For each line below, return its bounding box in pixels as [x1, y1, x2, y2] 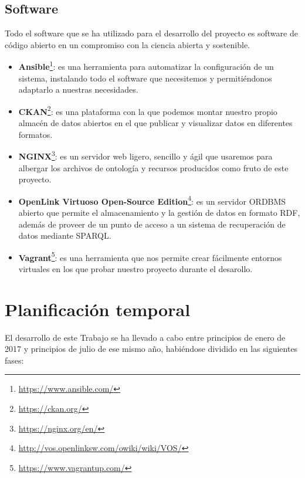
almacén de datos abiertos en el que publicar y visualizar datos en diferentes [18, 117, 293, 129]
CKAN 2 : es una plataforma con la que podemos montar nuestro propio [18, 103, 277, 117]
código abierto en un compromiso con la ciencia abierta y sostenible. [5, 38, 250, 50]
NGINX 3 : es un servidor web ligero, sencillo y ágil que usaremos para [18, 148, 273, 162]
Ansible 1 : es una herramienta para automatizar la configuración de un [18, 59, 274, 73]
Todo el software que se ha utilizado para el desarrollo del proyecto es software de [5, 27, 298, 39]
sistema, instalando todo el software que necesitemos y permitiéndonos [18, 72, 272, 84]
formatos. [18, 128, 53, 140]
